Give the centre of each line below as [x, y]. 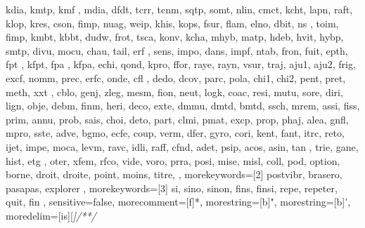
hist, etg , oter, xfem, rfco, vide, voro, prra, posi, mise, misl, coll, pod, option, [173, 160]
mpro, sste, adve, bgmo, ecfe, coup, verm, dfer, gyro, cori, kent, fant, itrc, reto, [175, 133]
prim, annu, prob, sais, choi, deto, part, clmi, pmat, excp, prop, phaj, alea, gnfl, [177, 119]
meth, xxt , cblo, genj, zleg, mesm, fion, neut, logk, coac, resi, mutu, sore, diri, [174, 92]
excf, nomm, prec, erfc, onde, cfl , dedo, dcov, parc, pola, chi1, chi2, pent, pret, [176, 78]
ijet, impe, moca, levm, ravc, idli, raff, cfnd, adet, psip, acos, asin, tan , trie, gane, [182, 146]
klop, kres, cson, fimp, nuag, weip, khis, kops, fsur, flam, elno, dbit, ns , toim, [172, 23]
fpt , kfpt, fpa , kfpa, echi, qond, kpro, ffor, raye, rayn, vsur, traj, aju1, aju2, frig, [181, 64]
